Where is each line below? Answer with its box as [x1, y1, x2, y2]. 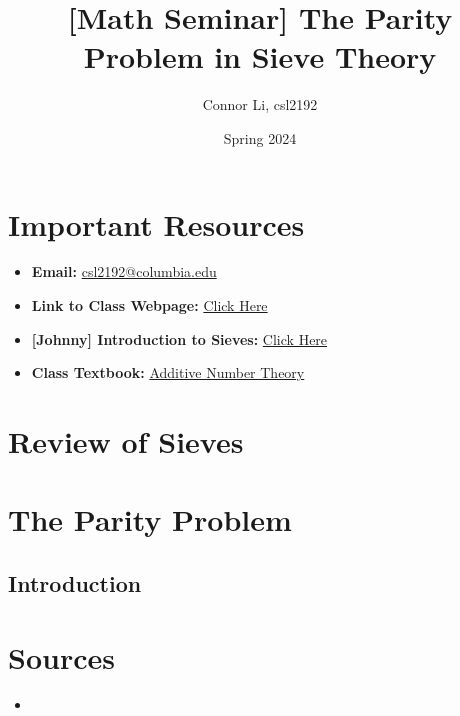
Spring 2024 [223, 127, 297, 148]
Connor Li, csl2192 [202, 94, 318, 115]
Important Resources [8, 203, 305, 244]
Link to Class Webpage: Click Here [31, 295, 268, 316]
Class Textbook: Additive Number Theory [31, 362, 305, 383]
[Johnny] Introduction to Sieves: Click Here [31, 328, 328, 349]
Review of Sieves [8, 421, 244, 461]
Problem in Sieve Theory [83, 36, 437, 77]
